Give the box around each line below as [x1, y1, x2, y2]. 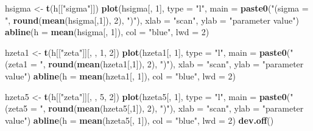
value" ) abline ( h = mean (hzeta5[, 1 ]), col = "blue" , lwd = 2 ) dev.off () [5, 113, 274, 126]
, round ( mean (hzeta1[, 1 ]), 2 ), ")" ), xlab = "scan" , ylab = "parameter [43, 58, 304, 70]
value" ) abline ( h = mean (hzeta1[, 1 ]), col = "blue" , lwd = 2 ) [5, 69, 236, 82]
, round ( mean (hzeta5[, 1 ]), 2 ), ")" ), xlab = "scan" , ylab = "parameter [43, 102, 304, 115]
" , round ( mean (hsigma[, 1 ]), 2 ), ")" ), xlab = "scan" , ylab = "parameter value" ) [5, 13, 299, 26]
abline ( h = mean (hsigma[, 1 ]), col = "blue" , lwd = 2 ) [5, 25, 209, 38]
